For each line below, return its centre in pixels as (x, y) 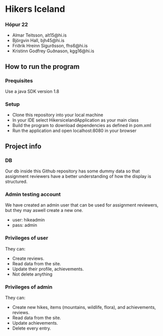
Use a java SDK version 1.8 (32, 91)
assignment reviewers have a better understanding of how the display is (78, 176)
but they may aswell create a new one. (44, 210)
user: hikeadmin (29, 220)
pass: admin (25, 225)
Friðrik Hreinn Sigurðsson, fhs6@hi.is (50, 46)
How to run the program (42, 66)
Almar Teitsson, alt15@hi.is (39, 35)
